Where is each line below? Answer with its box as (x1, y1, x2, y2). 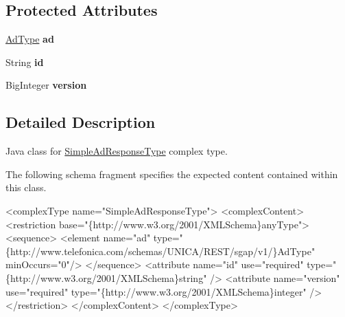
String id (5, 54, 44, 69)
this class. (5, 180, 47, 195)
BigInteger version (5, 78, 87, 92)
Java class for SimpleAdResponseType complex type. (5, 144, 228, 158)
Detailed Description (5, 111, 156, 133)
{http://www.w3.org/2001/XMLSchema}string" (5, 270, 207, 285)
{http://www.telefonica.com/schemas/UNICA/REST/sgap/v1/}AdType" (5, 243, 316, 258)
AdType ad (5, 32, 54, 46)
